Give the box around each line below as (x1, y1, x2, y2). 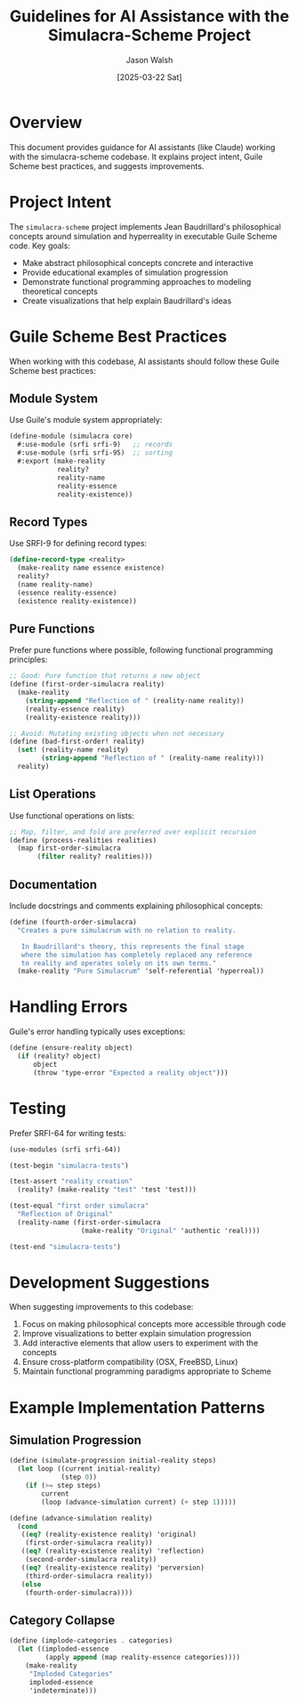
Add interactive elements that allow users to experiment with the (21, 1337, 259, 1349)
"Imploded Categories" (28, 1669, 114, 1678)
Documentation (9, 876, 98, 892)
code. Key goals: (9, 240, 71, 251)
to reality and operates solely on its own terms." (20, 958, 217, 967)
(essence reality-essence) (17, 588, 117, 597)
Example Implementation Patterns (9, 1397, 265, 1417)
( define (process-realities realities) (9, 835, 157, 844)
